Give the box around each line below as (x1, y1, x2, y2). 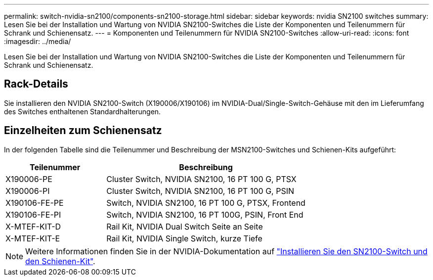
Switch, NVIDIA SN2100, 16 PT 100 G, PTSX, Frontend (106, 197, 305, 208)
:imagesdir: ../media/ (4, 37, 71, 46)
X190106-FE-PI (5, 209, 61, 220)
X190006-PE (5, 174, 52, 184)
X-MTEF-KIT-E (5, 233, 60, 243)
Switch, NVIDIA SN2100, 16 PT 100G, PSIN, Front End (106, 209, 303, 220)
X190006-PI (5, 186, 50, 196)
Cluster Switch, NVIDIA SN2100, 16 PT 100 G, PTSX (106, 174, 297, 184)
